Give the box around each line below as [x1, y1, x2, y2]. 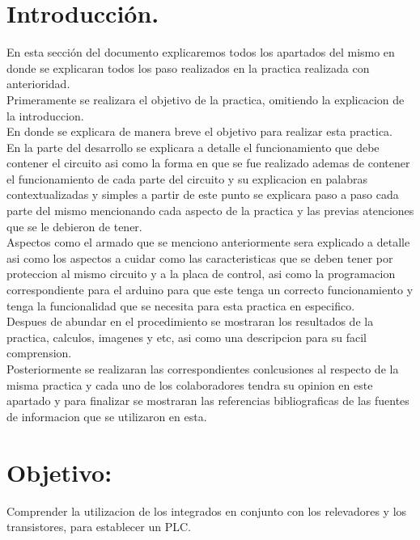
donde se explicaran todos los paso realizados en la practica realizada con [6, 59, 370, 76]
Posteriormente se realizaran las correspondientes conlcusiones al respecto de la [6, 361, 399, 377]
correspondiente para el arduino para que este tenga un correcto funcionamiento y [6, 281, 414, 298]
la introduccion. [6, 107, 84, 124]
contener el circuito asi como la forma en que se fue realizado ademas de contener [6, 154, 410, 171]
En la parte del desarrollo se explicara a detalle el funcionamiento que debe [6, 138, 380, 155]
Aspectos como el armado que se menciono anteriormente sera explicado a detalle [6, 234, 410, 251]
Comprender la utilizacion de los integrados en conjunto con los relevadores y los [6, 502, 407, 519]
